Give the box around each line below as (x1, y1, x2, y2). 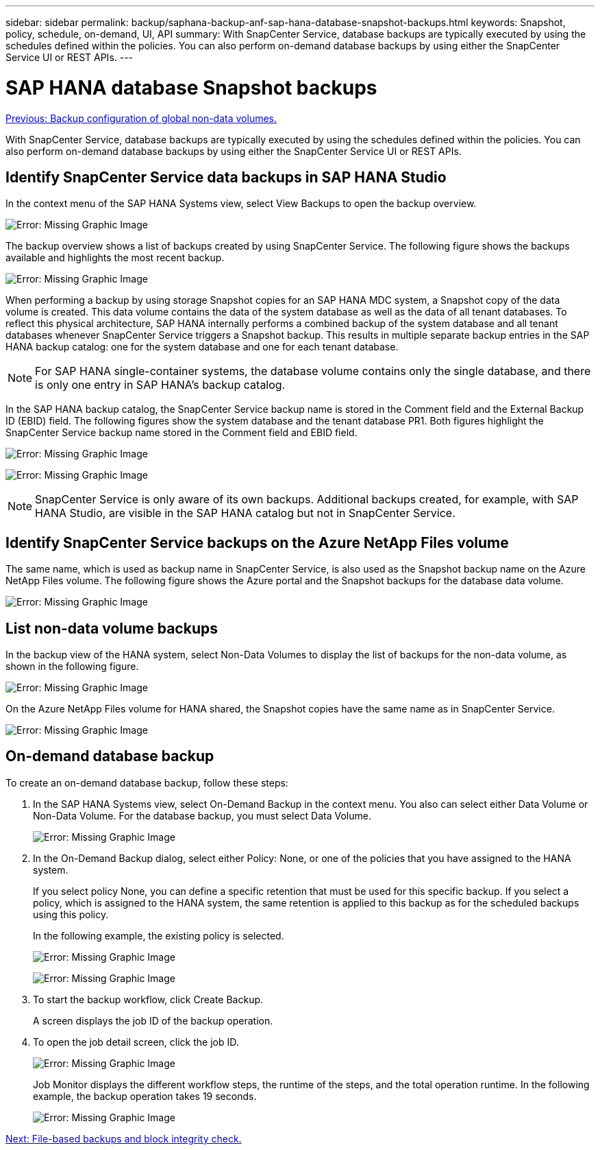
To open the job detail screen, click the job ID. (33, 1035, 239, 1048)
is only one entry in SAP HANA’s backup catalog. (35, 378, 286, 392)
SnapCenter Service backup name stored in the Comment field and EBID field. (5, 427, 358, 439)
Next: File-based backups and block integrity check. (5, 1132, 242, 1145)
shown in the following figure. (5, 660, 139, 673)
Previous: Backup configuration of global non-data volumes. (5, 112, 277, 124)
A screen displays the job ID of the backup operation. (33, 1014, 273, 1027)
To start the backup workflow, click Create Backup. (33, 993, 264, 1005)
